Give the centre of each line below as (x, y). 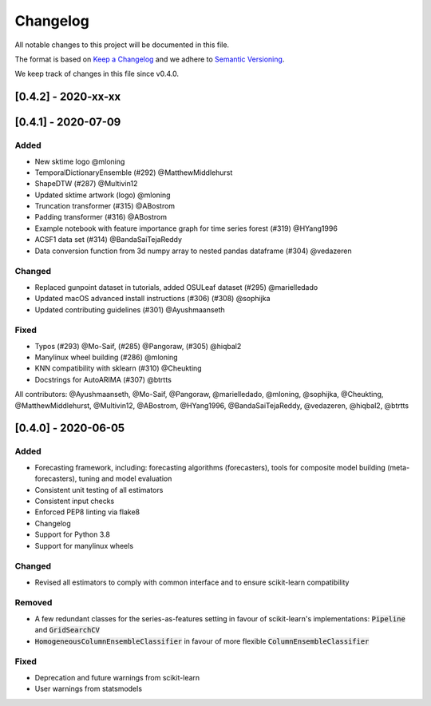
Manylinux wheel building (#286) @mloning (107, 357)
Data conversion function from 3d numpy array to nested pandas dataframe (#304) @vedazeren (193, 251)
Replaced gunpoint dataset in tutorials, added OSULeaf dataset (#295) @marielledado (176, 287)
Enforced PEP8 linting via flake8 (87, 512)
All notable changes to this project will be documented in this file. (122, 45)
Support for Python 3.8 (73, 534)
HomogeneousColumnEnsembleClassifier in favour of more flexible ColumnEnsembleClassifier (202, 641)
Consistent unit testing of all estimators (99, 490)
